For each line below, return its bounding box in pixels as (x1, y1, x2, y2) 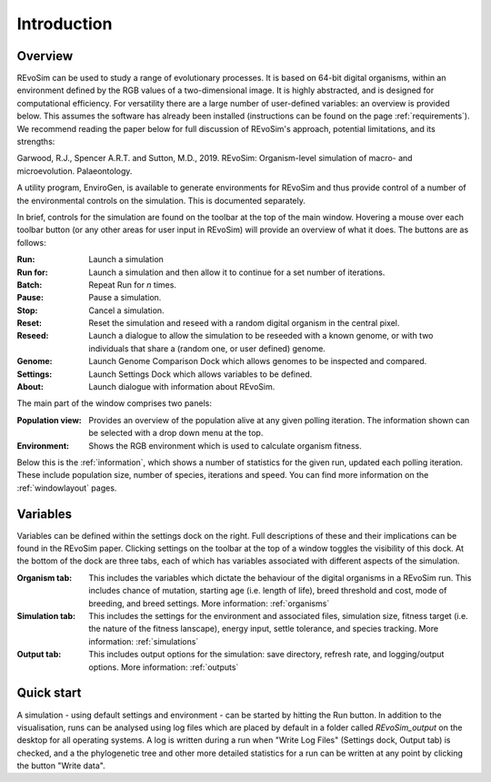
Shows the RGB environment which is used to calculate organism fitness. (88, 440, 363, 451)
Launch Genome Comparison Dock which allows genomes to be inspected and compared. (88, 356, 427, 367)
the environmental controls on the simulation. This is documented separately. (16, 195, 306, 206)
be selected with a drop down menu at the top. (88, 428, 264, 439)
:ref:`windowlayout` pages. (16, 482, 117, 493)
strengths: (16, 137, 55, 147)
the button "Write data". (16, 760, 105, 771)
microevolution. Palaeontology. (16, 165, 133, 177)
